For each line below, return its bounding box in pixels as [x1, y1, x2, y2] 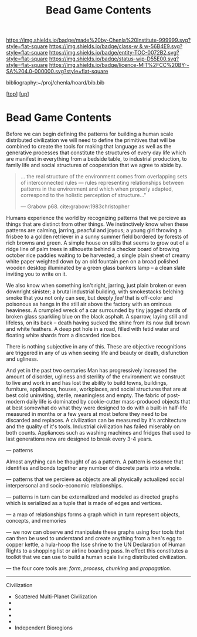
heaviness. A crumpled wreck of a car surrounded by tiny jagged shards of [6, 307, 187, 314]
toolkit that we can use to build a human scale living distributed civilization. [6, 554, 187, 561]
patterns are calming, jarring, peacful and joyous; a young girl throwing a [6, 227, 182, 234]
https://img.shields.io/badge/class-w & [49, 43, 143, 50]
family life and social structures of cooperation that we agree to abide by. [6, 162, 183, 169]
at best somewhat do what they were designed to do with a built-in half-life [6, 404, 188, 411]
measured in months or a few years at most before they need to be [6, 411, 168, 418]
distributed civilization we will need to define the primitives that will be [6, 137, 176, 144]
